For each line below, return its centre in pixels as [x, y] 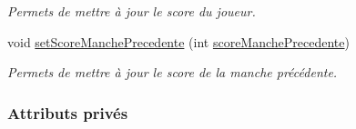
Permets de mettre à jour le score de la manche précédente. [173, 72]
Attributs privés [68, 112]
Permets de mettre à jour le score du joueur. [132, 11]
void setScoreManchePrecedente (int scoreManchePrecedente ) [178, 41]
